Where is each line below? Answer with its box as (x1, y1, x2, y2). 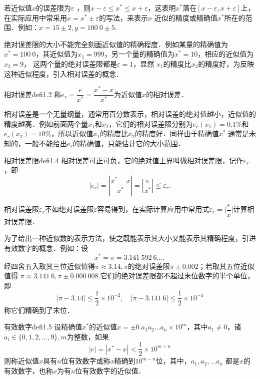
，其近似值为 (35, 49, 78, 59)
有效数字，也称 (4, 365, 53, 375)
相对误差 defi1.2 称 (4, 89, 61, 99)
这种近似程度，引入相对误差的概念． (4, 68, 123, 79)
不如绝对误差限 (44, 204, 94, 214)
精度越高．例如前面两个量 (4, 118, 88, 129)
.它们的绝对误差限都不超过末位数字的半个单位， (98, 270, 254, 281)
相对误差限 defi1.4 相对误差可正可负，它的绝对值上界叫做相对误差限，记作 (4, 155, 243, 165)
